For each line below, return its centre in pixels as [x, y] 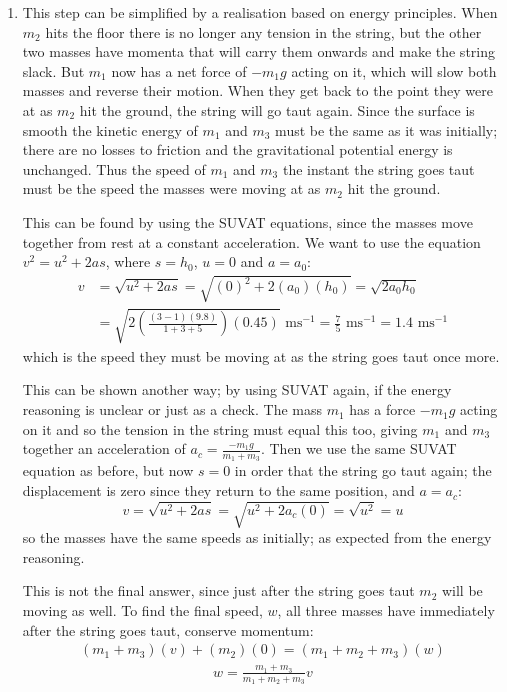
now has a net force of [179, 70]
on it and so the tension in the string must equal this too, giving [220, 428]
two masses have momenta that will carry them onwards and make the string [258, 51]
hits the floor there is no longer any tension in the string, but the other [263, 31]
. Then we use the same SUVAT [358, 448]
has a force [382, 409]
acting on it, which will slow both [394, 70]
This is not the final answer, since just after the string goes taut [218, 590]
